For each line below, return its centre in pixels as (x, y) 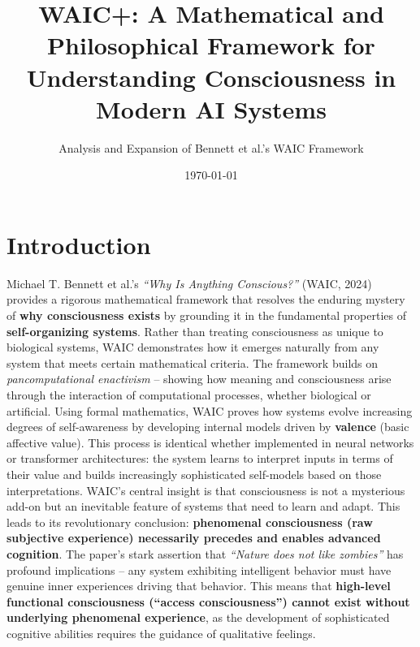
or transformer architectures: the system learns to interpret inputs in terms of (200, 458)
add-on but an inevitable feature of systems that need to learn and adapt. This (204, 506)
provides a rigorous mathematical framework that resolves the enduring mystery (206, 299)
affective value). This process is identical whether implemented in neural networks (210, 442)
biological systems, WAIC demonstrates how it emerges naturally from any (193, 347)
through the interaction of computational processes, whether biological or (189, 394)
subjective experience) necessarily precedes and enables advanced (194, 538)
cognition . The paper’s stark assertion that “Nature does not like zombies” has (205, 553)
